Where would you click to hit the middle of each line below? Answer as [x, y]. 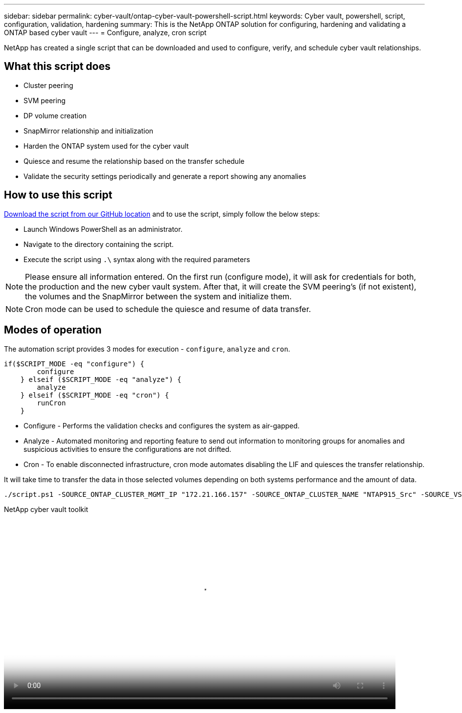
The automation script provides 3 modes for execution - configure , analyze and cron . [147, 349]
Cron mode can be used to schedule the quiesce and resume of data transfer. [168, 309]
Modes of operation [53, 330]
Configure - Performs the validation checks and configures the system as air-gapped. [162, 425]
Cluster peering [48, 85]
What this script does [57, 67]
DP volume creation [55, 115]
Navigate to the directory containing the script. [99, 244]
